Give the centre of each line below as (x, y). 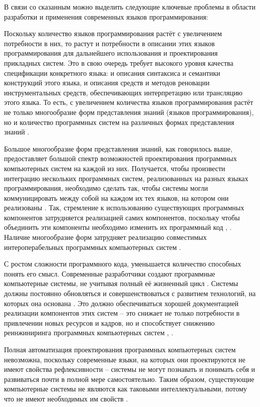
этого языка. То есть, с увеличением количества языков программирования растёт (129, 102)
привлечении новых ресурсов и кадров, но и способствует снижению (109, 322)
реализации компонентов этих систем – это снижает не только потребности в (122, 313)
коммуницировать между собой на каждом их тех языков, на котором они (116, 197)
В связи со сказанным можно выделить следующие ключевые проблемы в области (130, 7)
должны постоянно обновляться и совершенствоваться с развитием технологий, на (130, 293)
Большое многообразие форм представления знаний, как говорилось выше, (118, 148)
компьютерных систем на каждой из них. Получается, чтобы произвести (115, 168)
